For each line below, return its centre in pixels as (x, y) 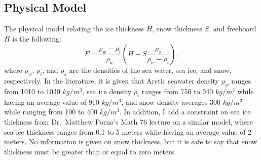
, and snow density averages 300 (171, 102)
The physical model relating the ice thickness (74, 29)
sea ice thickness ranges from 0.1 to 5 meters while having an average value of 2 (128, 131)
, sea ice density (107, 91)
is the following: (37, 38)
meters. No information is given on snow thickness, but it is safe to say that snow (130, 142)
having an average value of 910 (52, 102)
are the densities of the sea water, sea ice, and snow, (150, 70)
